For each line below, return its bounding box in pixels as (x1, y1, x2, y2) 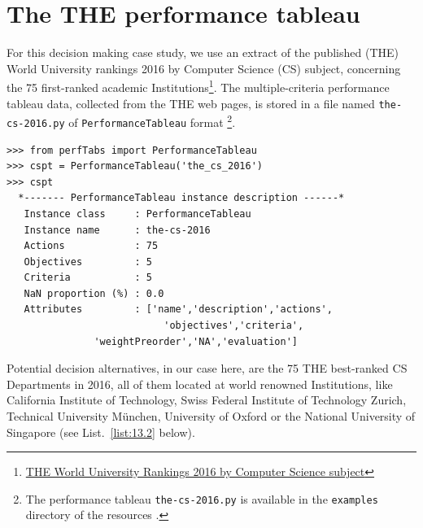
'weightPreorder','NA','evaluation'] (94, 335, 298, 347)
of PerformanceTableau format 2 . (68, 111, 236, 130)
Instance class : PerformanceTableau (24, 207, 251, 220)
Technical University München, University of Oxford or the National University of (7, 408, 416, 425)
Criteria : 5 (24, 272, 152, 284)
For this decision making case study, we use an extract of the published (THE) (7, 44, 399, 61)
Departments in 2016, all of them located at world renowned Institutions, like (7, 375, 393, 392)
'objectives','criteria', (164, 320, 304, 332)
